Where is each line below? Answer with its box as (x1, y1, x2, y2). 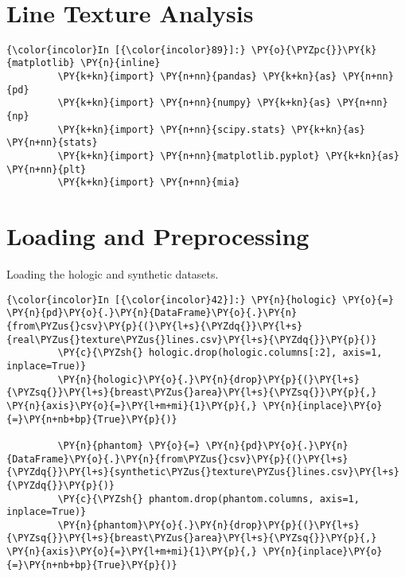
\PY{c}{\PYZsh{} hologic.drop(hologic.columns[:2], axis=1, (57, 347, 383, 359)
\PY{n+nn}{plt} (6, 163, 87, 175)
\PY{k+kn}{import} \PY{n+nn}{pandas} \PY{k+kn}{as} (57, 71, 337, 83)
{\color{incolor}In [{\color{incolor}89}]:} (6, 44, 246, 56)
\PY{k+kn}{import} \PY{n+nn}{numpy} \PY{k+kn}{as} (57, 97, 332, 109)
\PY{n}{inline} (80, 57, 161, 69)
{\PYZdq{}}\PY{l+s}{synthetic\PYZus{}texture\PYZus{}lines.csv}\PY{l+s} (6, 466, 399, 478)
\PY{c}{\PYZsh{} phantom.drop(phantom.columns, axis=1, (57, 493, 360, 505)
